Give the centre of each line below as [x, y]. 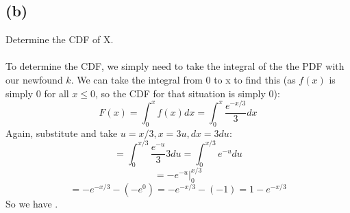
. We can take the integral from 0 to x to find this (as [183, 79]
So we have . [32, 203]
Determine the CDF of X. [60, 39]
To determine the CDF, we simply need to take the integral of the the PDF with [175, 66]
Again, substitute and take [62, 133]
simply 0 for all [37, 93]
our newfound [34, 79]
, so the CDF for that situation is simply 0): [188, 93]
